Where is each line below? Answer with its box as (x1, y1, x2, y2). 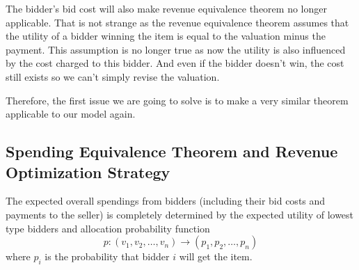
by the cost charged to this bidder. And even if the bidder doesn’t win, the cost (6, 56, 344, 70)
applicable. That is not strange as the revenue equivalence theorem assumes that (6, 15, 349, 29)
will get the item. (179, 249, 253, 264)
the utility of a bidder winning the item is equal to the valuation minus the (6, 29, 326, 43)
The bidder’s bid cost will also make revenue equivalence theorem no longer (6, 1, 327, 15)
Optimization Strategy (6, 161, 170, 182)
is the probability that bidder (45, 249, 170, 264)
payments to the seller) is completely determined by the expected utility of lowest (6, 207, 354, 221)
